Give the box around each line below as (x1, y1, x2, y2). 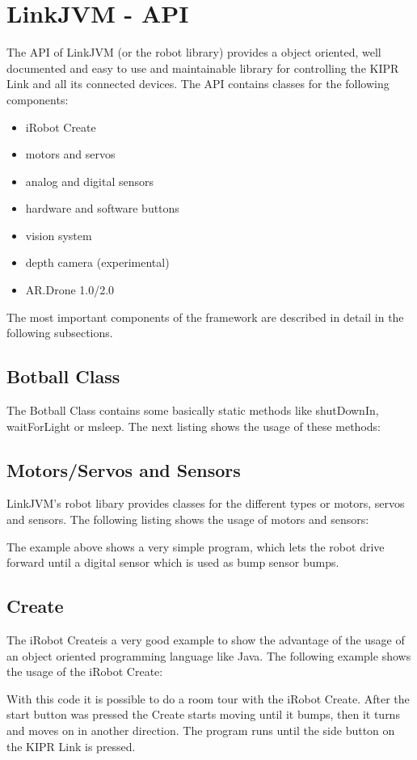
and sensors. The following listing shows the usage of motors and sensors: (6, 511, 369, 528)
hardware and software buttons (25, 200, 179, 217)
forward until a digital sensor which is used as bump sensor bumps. (6, 554, 339, 571)
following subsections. (6, 324, 113, 341)
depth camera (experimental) (25, 254, 170, 271)
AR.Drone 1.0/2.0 (25, 281, 115, 298)
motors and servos (25, 146, 116, 163)
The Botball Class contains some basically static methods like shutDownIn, (6, 402, 379, 419)
